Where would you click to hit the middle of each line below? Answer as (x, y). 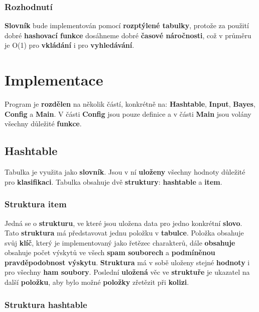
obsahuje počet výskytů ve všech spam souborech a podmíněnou (110, 252)
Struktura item (36, 204)
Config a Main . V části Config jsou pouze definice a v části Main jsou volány (128, 113)
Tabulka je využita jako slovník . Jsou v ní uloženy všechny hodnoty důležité (125, 172)
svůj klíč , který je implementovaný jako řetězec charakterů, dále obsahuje (120, 242)
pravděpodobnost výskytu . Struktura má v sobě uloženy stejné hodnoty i (127, 262)
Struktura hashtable (46, 304)
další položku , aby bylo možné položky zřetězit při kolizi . (97, 282)
